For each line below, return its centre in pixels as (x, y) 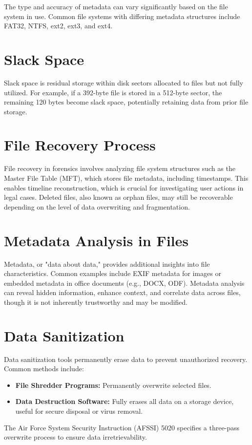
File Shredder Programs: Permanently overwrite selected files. (113, 385)
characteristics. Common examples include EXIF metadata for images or (113, 273)
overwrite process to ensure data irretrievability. (75, 437)
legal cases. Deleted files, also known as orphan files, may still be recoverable (118, 197)
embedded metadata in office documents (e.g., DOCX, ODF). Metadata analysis (124, 283)
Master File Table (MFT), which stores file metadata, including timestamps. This (126, 178)
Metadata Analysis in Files (96, 240)
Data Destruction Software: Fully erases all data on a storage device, (125, 401)
